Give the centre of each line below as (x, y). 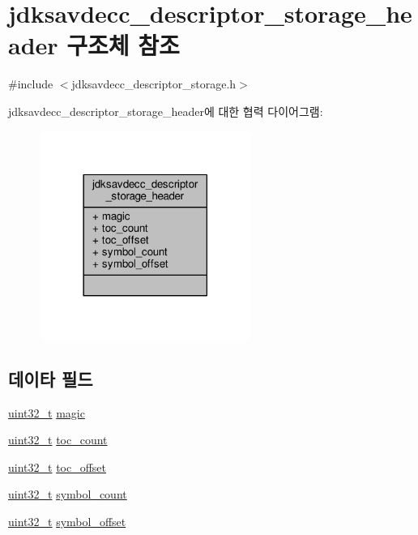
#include (31, 84)
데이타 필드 (51, 378)
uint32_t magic (47, 412)
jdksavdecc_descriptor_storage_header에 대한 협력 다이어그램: (166, 111)
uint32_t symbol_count (68, 494)
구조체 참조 (123, 45)
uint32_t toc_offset (58, 467)
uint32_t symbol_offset (67, 522)
